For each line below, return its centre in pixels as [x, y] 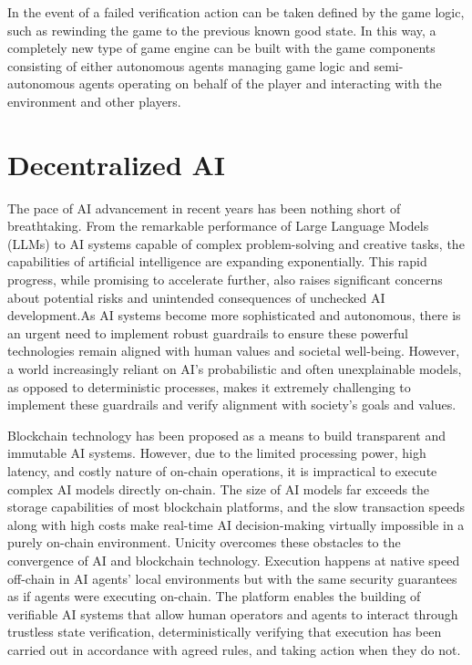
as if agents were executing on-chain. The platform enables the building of [214, 596]
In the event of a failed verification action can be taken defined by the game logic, [236, 12]
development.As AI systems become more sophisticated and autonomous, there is [234, 315]
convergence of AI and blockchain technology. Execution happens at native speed [234, 560]
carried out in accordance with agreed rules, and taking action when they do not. [234, 649]
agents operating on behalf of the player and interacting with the [260, 83]
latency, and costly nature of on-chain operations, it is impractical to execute [222, 471]
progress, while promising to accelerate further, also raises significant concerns [225, 280]
